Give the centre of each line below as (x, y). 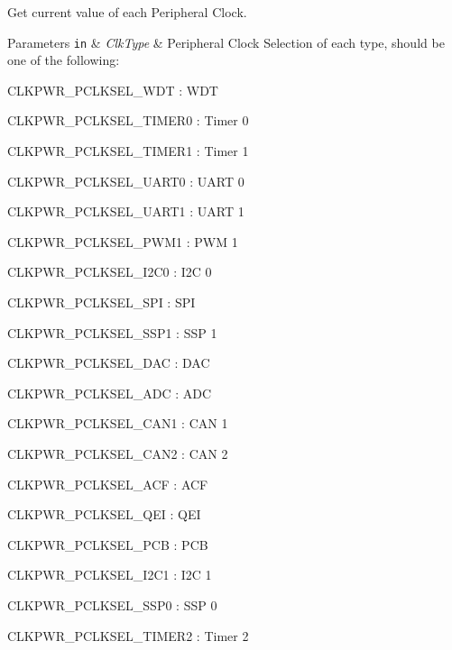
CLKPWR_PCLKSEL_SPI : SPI (101, 302)
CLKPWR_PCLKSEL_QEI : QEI (104, 514)
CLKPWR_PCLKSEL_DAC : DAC (109, 363)
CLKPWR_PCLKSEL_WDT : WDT (113, 90)
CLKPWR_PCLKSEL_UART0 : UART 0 (126, 181)
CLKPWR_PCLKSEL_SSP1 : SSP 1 (112, 332)
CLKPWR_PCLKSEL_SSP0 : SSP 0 (112, 604)
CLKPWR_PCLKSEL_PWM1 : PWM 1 (123, 241)
